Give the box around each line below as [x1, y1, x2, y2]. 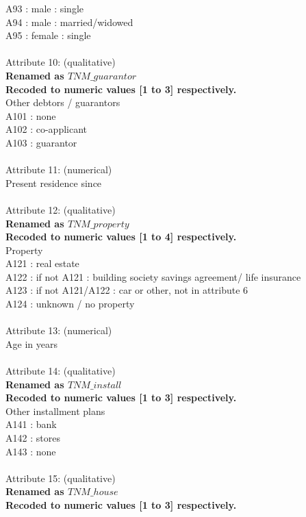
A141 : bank [5, 417, 57, 431]
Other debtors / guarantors [5, 95, 120, 110]
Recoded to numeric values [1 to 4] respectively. [5, 229, 237, 244]
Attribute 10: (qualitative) [5, 55, 116, 69]
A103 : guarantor [5, 135, 77, 149]
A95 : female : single [5, 28, 91, 42]
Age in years [5, 336, 58, 351]
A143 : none [5, 444, 56, 458]
